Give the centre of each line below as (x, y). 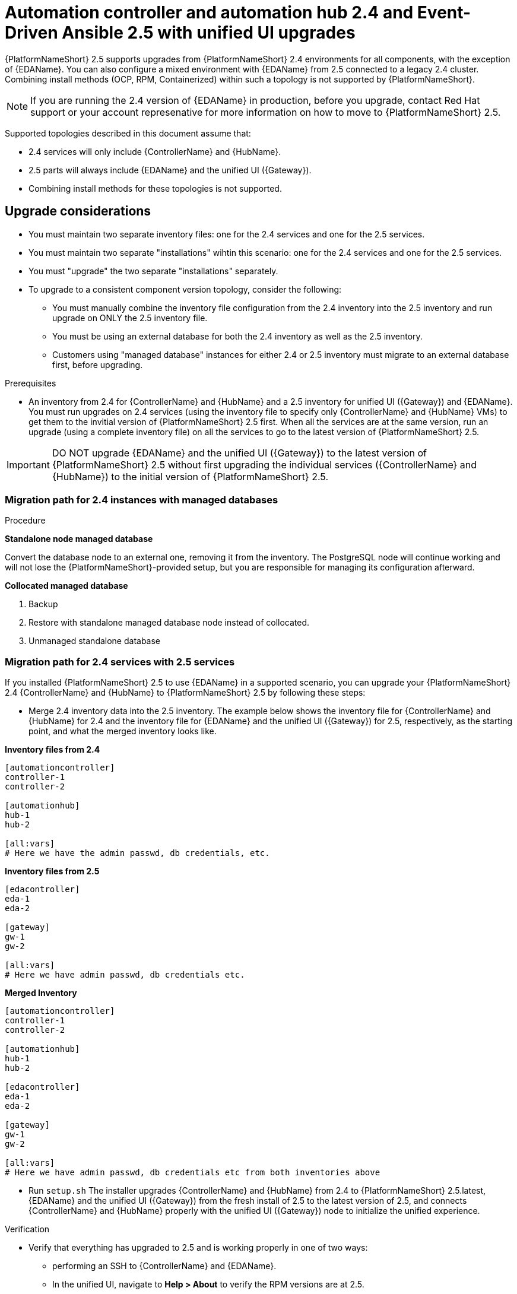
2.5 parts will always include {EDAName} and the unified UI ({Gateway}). (170, 170)
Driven (31, 33)
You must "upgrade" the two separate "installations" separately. (153, 271)
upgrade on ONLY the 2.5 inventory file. (130, 318)
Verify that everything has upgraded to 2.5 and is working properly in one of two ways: (198, 1248)
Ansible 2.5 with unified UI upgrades (209, 33)
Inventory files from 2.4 (53, 750)
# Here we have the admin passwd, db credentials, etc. (137, 853)
